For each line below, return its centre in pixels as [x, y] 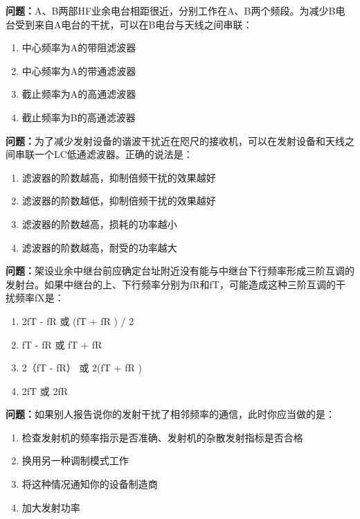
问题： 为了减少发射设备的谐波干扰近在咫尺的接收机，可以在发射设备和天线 [175, 140]
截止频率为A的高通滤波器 [79, 94]
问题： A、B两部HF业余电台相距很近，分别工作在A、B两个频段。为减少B [171, 10]
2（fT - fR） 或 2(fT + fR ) [82, 368]
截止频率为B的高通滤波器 [79, 117]
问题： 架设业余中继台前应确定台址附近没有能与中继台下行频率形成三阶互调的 [180, 271]
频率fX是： [39, 298]
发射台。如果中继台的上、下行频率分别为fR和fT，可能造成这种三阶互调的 [171, 284]
